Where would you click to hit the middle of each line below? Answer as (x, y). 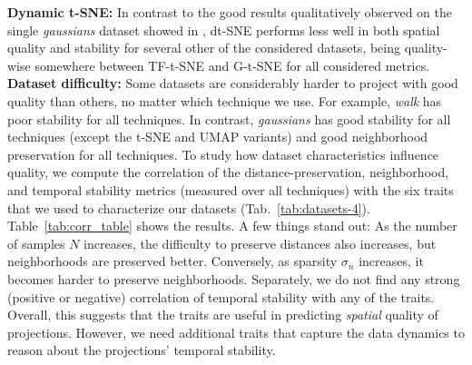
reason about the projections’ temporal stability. (142, 350)
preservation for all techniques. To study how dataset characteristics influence (223, 154)
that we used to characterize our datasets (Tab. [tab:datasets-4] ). (189, 207)
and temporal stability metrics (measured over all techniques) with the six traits (231, 189)
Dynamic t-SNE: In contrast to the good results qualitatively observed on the (230, 12)
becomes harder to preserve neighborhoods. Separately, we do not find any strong (234, 278)
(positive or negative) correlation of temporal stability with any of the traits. (221, 296)
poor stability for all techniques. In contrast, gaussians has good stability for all (229, 118)
